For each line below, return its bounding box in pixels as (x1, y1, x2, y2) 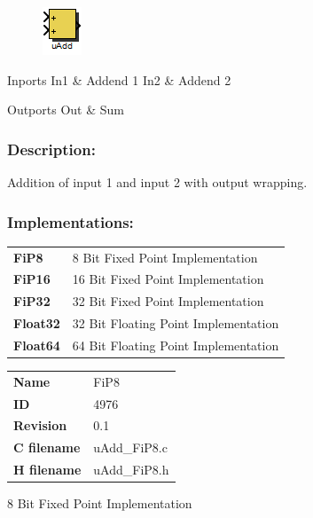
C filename (13, 438, 81, 457)
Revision (13, 416, 67, 435)
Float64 (13, 335, 60, 354)
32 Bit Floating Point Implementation (72, 314, 279, 333)
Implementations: (7, 210, 134, 232)
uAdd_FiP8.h (93, 460, 169, 479)
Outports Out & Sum (7, 100, 124, 119)
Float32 (13, 314, 60, 333)
